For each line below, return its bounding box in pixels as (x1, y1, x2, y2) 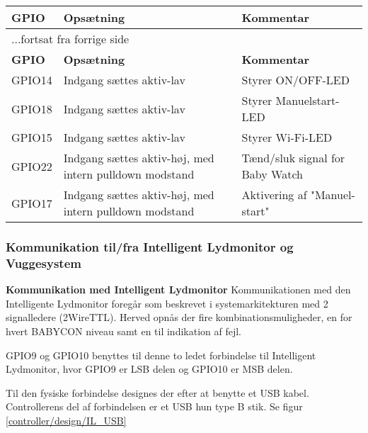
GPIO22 (11, 157, 52, 174)
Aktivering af (241, 186, 307, 203)
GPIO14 (11, 72, 52, 88)
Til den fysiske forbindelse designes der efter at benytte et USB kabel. (6, 385, 309, 400)
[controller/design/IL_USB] (6, 412, 127, 427)
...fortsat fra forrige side (11, 30, 130, 47)
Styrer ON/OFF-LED (241, 72, 350, 88)
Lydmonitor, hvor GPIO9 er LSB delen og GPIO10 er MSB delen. (6, 361, 293, 376)
